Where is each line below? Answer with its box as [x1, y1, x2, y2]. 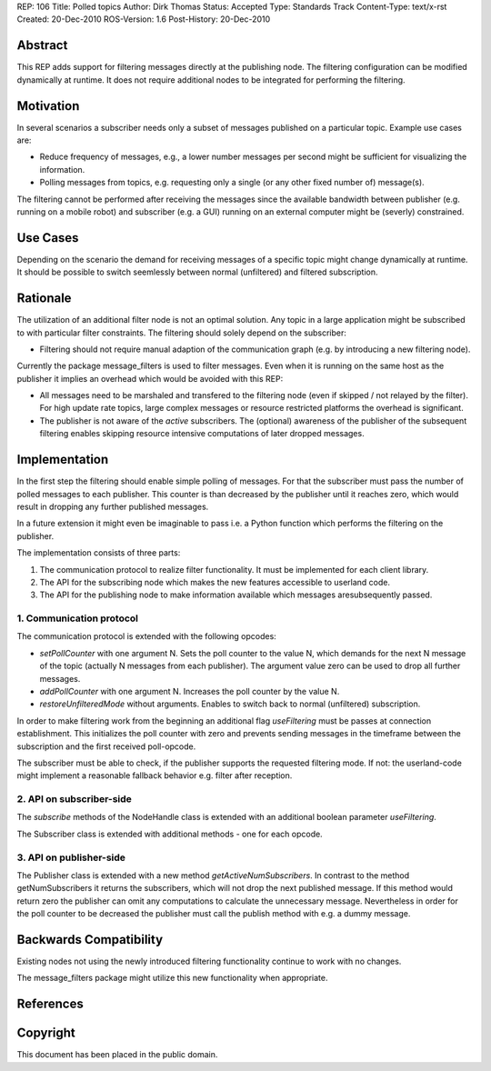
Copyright [16, 1026, 76, 1041]
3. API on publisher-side [16, 851, 126, 864]
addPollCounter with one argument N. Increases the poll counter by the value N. [39, 686, 340, 696]
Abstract [16, 37, 68, 54]
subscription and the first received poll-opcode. [16, 741, 196, 752]
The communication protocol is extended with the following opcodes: [16, 631, 276, 642]
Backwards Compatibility [16, 932, 164, 947]
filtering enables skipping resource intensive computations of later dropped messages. [39, 428, 365, 439]
